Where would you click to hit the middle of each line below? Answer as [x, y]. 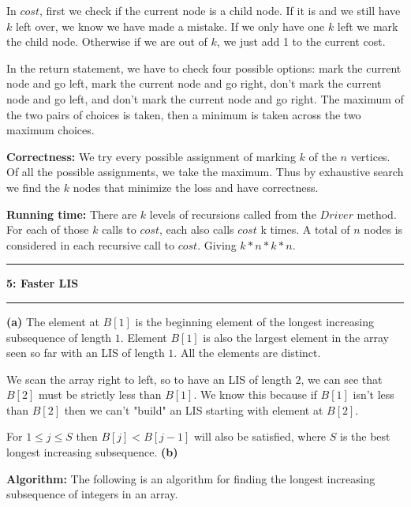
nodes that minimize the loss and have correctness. [196, 187]
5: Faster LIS [43, 283]
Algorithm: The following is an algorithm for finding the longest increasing [191, 478]
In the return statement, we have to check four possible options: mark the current [204, 68]
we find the [34, 187]
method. [377, 214]
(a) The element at [53, 321]
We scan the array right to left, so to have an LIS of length [149, 379]
